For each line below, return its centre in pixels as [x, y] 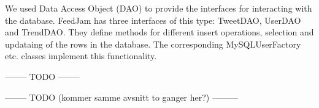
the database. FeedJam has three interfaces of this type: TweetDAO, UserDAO [153, 20]
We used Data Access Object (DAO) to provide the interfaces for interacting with [159, 8]
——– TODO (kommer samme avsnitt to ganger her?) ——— [121, 97]
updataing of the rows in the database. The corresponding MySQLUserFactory [153, 44]
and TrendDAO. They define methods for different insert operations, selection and [159, 32]
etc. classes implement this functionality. [81, 56]
